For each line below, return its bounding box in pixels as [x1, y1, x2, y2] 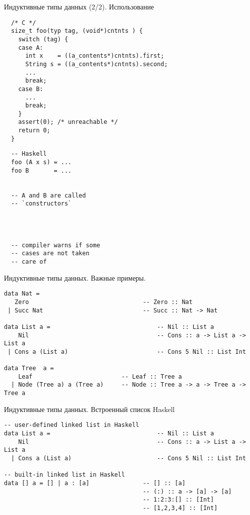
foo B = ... [11, 167, 72, 174]
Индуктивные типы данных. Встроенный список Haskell [4, 404, 175, 414]
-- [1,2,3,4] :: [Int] [143, 504, 218, 512]
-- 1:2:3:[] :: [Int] [143, 496, 214, 504]
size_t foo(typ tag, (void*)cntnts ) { [11, 27, 143, 35]
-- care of [11, 258, 47, 265]
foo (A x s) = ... [11, 159, 72, 166]
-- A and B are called [11, 192, 86, 199]
